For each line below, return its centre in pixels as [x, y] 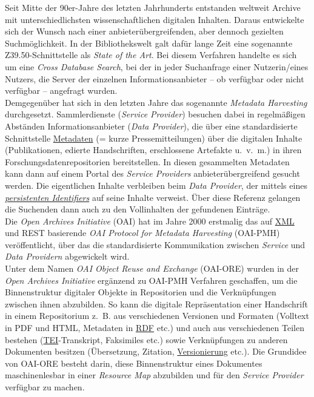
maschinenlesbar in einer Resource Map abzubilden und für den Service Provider [154, 375]
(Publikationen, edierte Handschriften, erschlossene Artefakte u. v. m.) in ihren [153, 150]
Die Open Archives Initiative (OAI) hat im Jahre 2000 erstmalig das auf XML [150, 221]
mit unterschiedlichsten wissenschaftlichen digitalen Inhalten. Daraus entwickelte [155, 19]
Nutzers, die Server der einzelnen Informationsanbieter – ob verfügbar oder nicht [155, 78]
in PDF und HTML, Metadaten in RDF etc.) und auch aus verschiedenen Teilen [155, 328]
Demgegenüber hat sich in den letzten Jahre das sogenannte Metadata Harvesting [156, 102]
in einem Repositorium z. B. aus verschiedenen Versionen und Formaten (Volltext [157, 316]
